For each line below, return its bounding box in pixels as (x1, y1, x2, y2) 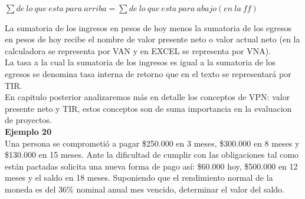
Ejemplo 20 (5, 125, 52, 137)
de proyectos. (5, 114, 52, 126)
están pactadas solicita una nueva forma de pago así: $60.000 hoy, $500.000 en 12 (5, 160, 298, 172)
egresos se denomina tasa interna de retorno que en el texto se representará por (5, 67, 291, 79)
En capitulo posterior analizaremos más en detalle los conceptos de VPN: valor (5, 91, 290, 103)
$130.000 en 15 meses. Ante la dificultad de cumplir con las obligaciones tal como (5, 148, 299, 161)
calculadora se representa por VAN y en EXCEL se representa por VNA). (5, 44, 271, 57)
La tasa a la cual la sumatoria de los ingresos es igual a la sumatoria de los (5, 56, 276, 68)
